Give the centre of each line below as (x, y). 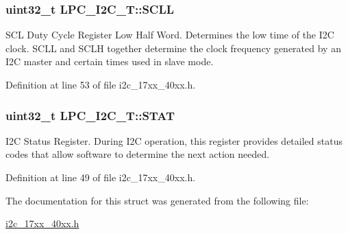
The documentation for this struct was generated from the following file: (157, 200)
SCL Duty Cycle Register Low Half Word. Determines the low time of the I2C (170, 35)
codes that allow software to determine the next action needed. (138, 154)
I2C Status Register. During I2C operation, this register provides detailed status (174, 140)
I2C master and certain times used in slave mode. (110, 61)
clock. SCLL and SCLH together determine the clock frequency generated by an (173, 48)
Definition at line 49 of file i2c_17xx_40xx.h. (101, 177)
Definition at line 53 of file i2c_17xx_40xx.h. (101, 84)
